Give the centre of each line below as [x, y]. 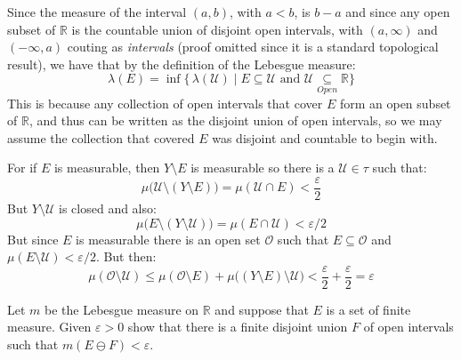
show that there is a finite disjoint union [238, 327]
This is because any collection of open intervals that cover [165, 103]
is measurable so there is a [263, 168]
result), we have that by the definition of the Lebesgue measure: [182, 64]
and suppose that [262, 309]
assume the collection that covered [101, 137]
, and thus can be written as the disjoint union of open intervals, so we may [235, 120]
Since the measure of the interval [97, 12]
